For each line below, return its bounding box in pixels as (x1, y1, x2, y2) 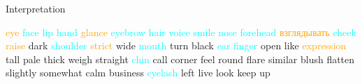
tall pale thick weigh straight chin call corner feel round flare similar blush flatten (6, 51, 355, 66)
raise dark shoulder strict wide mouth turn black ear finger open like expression (6, 38, 347, 53)
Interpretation (6, 1, 66, 15)
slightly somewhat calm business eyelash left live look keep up (6, 65, 270, 80)
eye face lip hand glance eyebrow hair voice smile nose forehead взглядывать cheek (6, 24, 356, 39)
